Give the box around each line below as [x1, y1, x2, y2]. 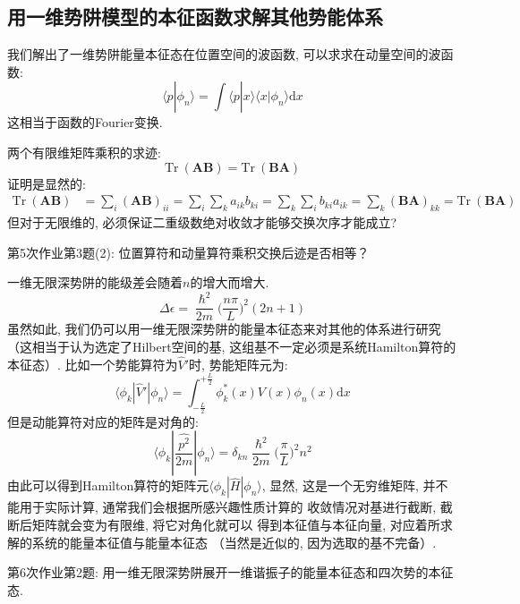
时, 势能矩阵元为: [189, 354, 288, 373]
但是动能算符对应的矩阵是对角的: [7, 412, 199, 430]
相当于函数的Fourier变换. [19, 113, 163, 132]
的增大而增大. [190, 273, 269, 292]
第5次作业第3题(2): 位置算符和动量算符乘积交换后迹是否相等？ [7, 242, 370, 261]
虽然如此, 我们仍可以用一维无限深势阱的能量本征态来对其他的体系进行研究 [7, 319, 441, 338]
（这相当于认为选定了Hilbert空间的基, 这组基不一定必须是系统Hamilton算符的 [7, 336, 456, 355]
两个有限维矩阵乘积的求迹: [7, 142, 161, 161]
